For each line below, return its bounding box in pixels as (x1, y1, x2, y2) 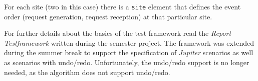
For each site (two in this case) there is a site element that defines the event (4, 1, 241, 11)
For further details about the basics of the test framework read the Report (4, 28, 231, 38)
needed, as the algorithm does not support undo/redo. (4, 67, 170, 77)
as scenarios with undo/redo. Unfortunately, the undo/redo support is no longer (4, 57, 249, 68)
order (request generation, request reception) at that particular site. (4, 11, 212, 21)
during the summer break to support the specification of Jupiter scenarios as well (4, 47, 253, 58)
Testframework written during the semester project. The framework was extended (4, 37, 254, 48)
